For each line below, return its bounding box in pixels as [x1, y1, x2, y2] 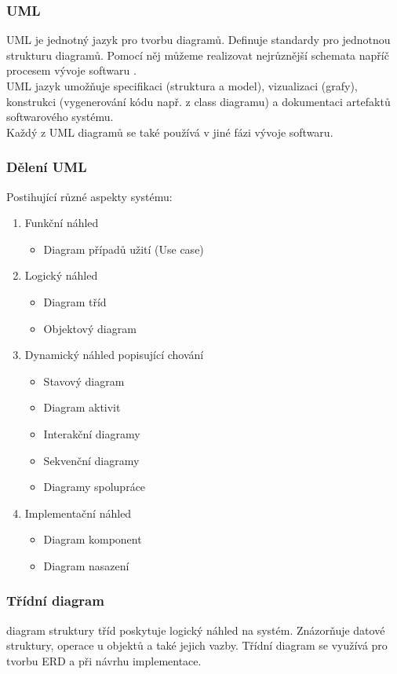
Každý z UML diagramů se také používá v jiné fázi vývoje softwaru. [6, 123, 333, 140]
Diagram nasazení [43, 557, 129, 573]
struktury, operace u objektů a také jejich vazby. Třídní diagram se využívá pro [6, 637, 388, 654]
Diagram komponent [43, 531, 142, 548]
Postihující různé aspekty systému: [6, 188, 173, 204]
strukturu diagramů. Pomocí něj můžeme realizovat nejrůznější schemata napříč [6, 46, 389, 63]
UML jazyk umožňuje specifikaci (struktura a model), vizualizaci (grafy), [6, 78, 358, 93]
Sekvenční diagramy [43, 452, 140, 468]
